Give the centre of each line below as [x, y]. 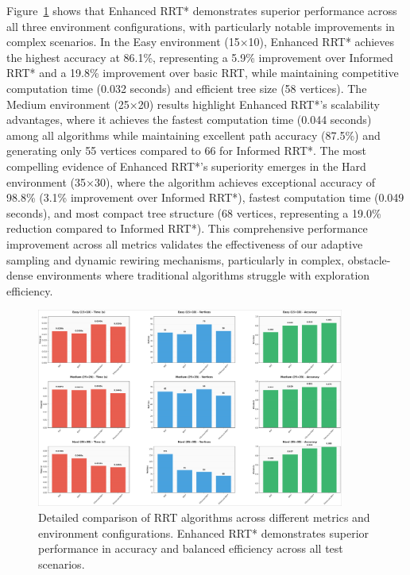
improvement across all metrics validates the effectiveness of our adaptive [185, 243]
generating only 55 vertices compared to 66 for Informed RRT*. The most [186, 151]
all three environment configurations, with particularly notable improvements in [201, 26]
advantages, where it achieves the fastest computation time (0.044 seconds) [189, 120]
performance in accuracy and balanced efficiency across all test [191, 548]
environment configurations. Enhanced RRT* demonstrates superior [204, 533]
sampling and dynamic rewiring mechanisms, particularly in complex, [176, 259]
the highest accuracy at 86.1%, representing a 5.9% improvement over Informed [200, 57]
